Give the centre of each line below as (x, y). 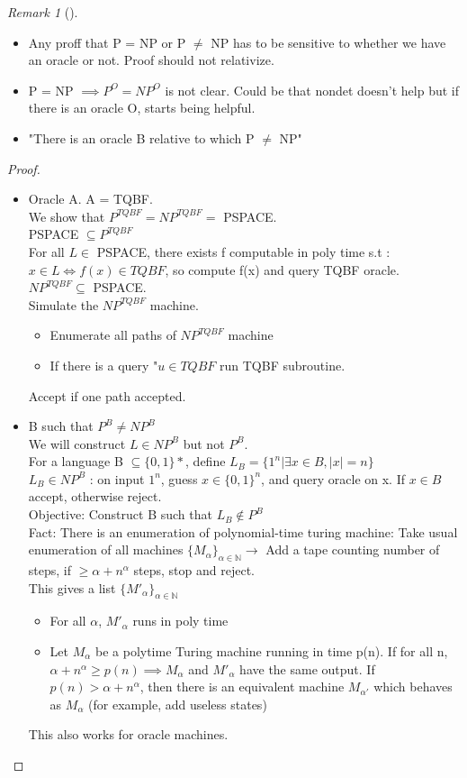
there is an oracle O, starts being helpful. (142, 108)
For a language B (76, 461)
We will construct (77, 443)
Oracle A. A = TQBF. (90, 199)
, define (206, 461)
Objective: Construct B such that (120, 514)
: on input (117, 478)
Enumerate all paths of (113, 335)
